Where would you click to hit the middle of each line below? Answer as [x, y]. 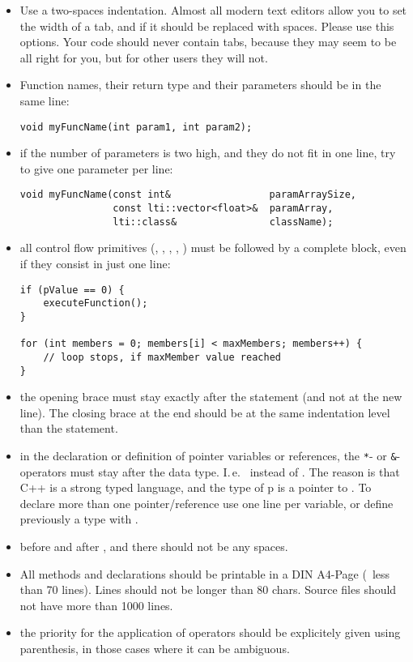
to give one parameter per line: [96, 168]
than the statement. [69, 428]
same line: [45, 100]
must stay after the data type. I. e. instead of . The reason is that [235, 471]
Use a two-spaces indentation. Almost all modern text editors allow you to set [213, 10]
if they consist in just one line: [95, 263]
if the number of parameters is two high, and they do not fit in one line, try [208, 153]
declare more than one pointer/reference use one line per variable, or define [206, 503]
